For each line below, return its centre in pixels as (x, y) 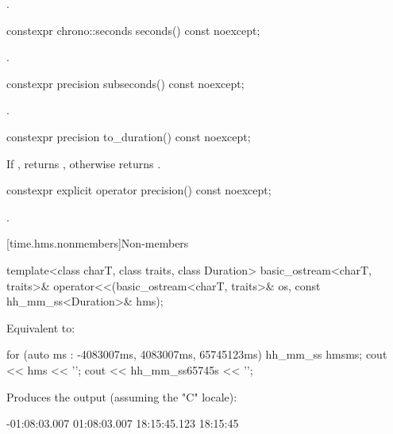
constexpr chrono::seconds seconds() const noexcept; (133, 30)
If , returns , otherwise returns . (84, 163)
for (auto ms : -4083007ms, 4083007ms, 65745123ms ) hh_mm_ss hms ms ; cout (197, 354)
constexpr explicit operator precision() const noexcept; (139, 190)
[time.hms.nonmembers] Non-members (98, 243)
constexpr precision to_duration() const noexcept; (129, 136)
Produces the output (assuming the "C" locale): (122, 396)
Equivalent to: (41, 327)
